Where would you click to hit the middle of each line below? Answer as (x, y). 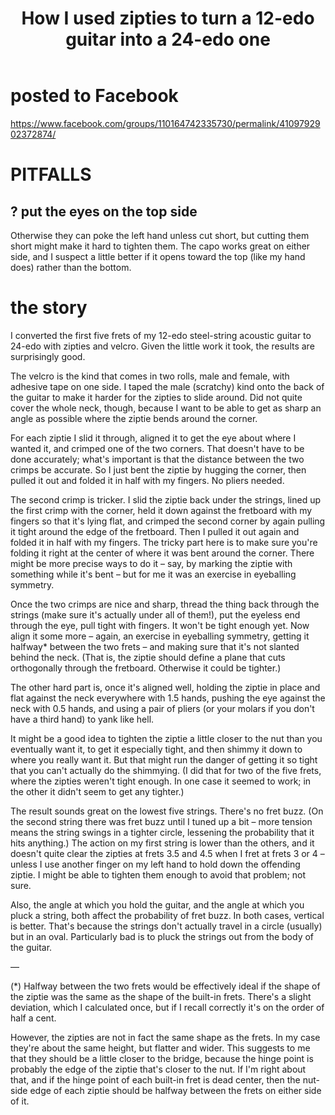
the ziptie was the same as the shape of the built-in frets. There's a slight (161, 996)
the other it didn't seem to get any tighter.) (97, 791)
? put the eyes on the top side (104, 211)
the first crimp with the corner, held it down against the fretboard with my (161, 510)
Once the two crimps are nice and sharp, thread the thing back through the (165, 604)
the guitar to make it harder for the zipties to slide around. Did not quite (156, 397)
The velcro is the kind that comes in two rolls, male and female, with (150, 376)
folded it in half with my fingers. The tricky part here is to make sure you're (164, 542)
